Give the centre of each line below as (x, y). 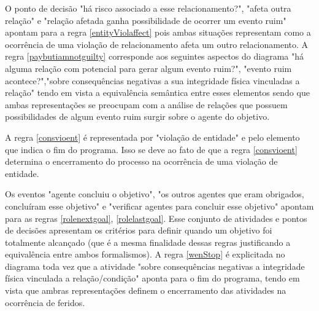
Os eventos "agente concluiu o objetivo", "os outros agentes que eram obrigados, (155, 194)
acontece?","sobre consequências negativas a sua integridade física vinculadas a (152, 80)
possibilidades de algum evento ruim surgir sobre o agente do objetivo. (137, 116)
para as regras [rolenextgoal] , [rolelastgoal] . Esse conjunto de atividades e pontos (156, 218)
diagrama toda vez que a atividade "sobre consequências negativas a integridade (155, 266)
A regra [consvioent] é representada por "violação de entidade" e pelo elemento (152, 137)
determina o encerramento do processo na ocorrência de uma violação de (141, 161)
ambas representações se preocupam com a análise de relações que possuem (146, 104)
